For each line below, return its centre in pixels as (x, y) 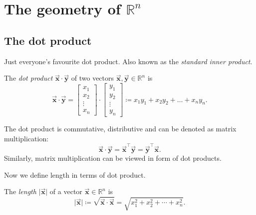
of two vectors (93, 78)
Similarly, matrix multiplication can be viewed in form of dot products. (113, 158)
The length (20, 191)
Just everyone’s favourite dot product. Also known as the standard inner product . (128, 61)
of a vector (66, 191)
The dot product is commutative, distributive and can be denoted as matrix (120, 129)
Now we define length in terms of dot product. (75, 174)
